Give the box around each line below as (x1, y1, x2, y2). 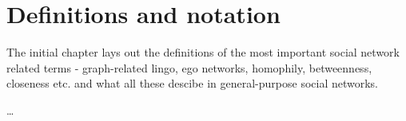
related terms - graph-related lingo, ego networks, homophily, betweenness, (6, 59, 372, 76)
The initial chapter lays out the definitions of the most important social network (6, 44, 400, 60)
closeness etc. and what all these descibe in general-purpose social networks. (6, 75, 379, 92)
